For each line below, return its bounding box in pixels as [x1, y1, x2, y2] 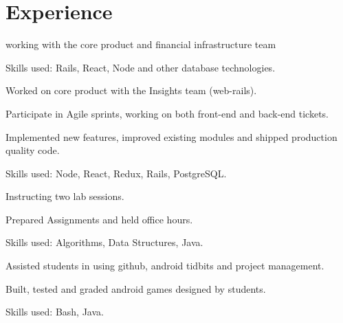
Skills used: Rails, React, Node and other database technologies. [5, 60, 276, 74]
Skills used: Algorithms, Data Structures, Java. [5, 235, 203, 249]
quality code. [5, 143, 60, 157]
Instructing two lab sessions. [5, 189, 124, 203]
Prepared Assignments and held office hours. [5, 212, 193, 226]
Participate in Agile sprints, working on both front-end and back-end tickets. [5, 106, 329, 120]
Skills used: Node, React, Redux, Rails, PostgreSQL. [5, 166, 227, 180]
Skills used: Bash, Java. [5, 304, 104, 319]
